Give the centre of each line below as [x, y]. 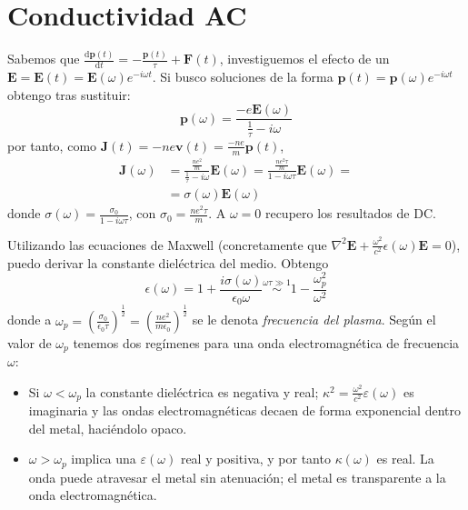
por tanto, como [52, 145]
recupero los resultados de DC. [350, 213]
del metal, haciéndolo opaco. [108, 428]
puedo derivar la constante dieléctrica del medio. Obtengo [168, 262]
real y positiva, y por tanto [255, 459]
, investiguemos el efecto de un [304, 59]
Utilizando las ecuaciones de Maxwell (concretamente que [167, 244]
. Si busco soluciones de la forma [243, 77]
